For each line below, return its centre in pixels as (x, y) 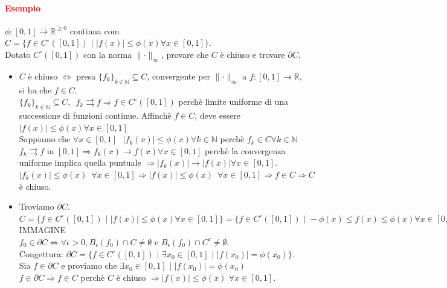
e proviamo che (89, 265)
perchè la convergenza (245, 150)
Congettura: (41, 253)
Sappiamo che (45, 139)
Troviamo (37, 206)
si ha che (35, 89)
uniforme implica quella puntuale (80, 162)
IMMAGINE (42, 230)
